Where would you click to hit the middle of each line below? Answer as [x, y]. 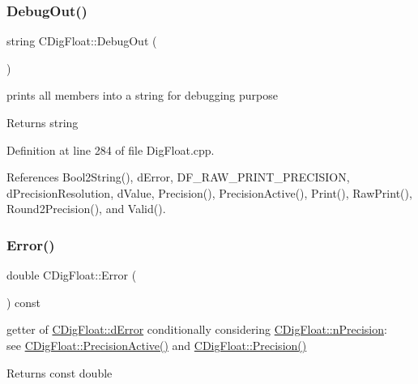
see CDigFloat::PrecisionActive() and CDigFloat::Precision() [157, 345]
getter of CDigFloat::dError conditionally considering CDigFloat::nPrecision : [197, 329]
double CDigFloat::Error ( [72, 275]
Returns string [43, 122]
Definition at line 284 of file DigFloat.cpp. [111, 149]
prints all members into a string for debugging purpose [142, 95]
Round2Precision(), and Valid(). [86, 209]
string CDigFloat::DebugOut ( [82, 41]
